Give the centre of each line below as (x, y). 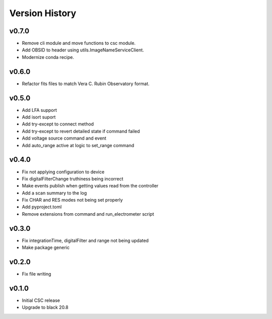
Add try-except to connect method (58, 124)
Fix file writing (37, 274)
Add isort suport (39, 117)
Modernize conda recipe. (48, 57)
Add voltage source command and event (64, 138)
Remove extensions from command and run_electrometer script (88, 214)
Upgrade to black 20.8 (45, 307)
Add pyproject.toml (42, 207)
